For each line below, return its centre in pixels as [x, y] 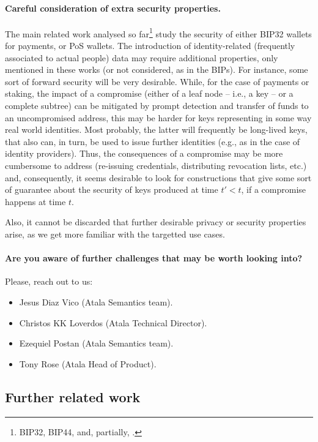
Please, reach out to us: [49, 281]
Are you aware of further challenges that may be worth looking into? [154, 258]
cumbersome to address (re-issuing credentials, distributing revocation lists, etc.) [156, 165]
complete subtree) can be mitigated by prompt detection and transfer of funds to [157, 106]
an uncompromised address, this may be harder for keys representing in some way [158, 117]
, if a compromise [274, 189]
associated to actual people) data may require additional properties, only [142, 57]
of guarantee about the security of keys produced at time [112, 189]
